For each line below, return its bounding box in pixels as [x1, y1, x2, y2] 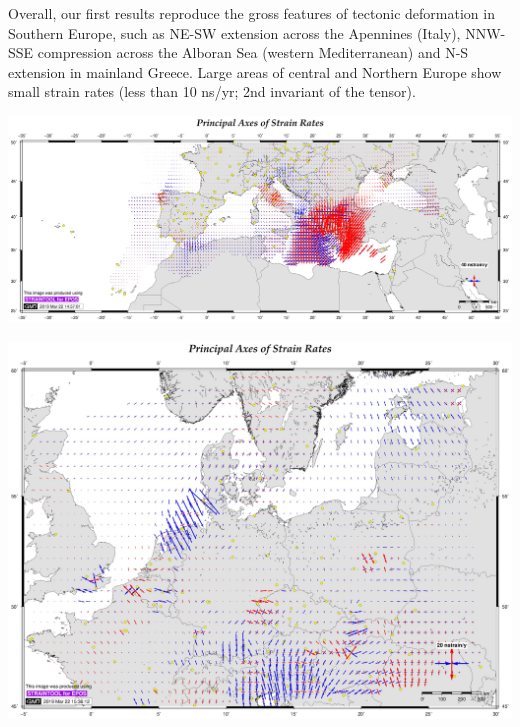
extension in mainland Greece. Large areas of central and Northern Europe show [8, 61, 502, 82]
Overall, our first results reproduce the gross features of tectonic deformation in [8, 3, 495, 23]
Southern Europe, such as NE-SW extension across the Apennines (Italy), [8, 22, 461, 43]
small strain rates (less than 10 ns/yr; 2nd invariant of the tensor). [8, 81, 416, 102]
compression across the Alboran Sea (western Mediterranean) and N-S [37, 42, 469, 63]
